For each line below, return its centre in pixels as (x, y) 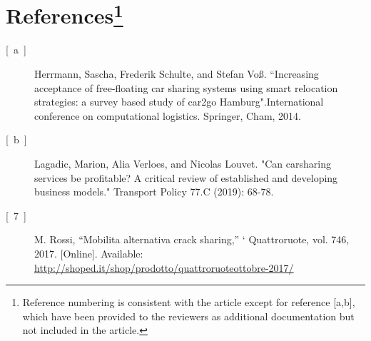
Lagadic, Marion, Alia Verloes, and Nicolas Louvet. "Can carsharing (183, 164)
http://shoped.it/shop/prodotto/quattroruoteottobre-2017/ (164, 267)
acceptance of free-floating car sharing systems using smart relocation (186, 87)
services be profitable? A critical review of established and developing (186, 177)
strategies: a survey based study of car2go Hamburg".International (179, 102)
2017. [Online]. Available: (89, 253)
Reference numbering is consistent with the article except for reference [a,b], (189, 302)
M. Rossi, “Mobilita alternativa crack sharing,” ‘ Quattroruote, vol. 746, (192, 239)
